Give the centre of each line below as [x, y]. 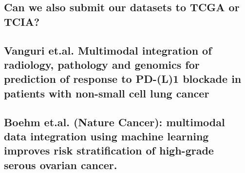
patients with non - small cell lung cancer [107, 93]
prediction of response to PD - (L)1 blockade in [123, 79]
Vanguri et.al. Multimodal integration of [108, 50]
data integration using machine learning [106, 136]
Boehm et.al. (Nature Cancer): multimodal [114, 122]
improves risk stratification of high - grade [109, 150]
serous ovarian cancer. [61, 164]
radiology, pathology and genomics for [102, 64]
